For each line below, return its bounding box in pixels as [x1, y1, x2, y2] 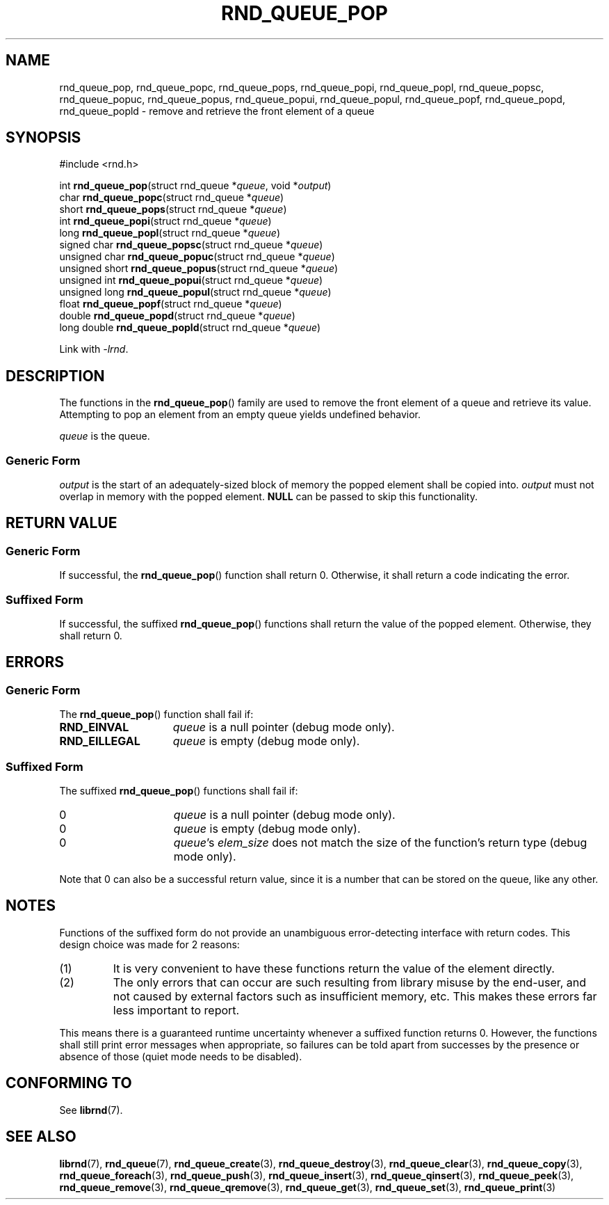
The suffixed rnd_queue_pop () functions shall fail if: [59, 784, 298, 797]
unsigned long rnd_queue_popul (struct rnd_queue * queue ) [59, 286, 332, 298]
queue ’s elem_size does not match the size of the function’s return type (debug [173, 835, 587, 849]
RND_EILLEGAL [59, 734, 140, 749]
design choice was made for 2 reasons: [59, 938, 240, 950]
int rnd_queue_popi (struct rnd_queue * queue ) [59, 215, 272, 228]
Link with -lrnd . [59, 343, 129, 356]
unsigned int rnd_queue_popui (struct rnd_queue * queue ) [59, 274, 323, 287]
